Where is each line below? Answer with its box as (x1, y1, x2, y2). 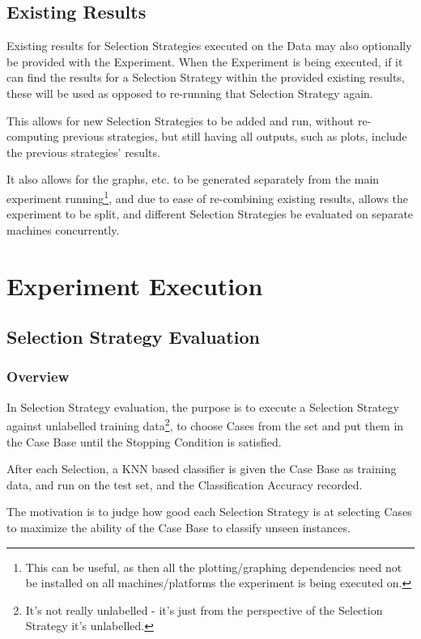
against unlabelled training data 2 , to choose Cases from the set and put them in (6, 415, 404, 434)
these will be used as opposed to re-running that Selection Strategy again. (6, 84, 373, 101)
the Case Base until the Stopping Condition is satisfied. (6, 433, 282, 450)
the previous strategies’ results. (6, 143, 160, 160)
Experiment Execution (6, 269, 263, 302)
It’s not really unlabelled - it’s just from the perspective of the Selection (25, 601, 383, 618)
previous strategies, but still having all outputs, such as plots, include (62, 128, 407, 145)
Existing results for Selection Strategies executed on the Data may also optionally (6, 37, 412, 54)
